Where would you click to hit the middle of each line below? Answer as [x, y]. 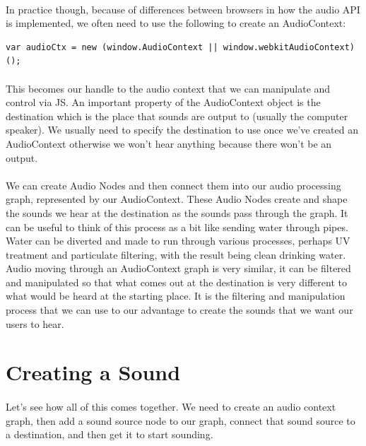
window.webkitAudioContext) [289, 47]
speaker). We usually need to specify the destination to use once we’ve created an [182, 130]
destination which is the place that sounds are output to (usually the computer [177, 116]
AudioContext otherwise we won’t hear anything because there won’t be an [169, 143]
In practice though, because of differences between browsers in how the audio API [183, 9]
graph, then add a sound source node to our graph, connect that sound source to [181, 420]
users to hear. [35, 323]
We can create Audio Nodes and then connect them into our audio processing [173, 185]
